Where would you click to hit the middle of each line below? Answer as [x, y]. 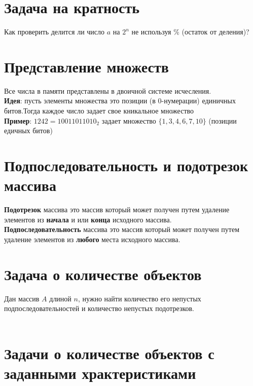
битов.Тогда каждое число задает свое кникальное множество [99, 111]
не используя [151, 32]
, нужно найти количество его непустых [139, 298]
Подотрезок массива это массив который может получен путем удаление [117, 209]
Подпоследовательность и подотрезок [126, 165]
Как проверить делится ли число [55, 32]
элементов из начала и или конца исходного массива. [88, 219]
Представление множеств [86, 66]
